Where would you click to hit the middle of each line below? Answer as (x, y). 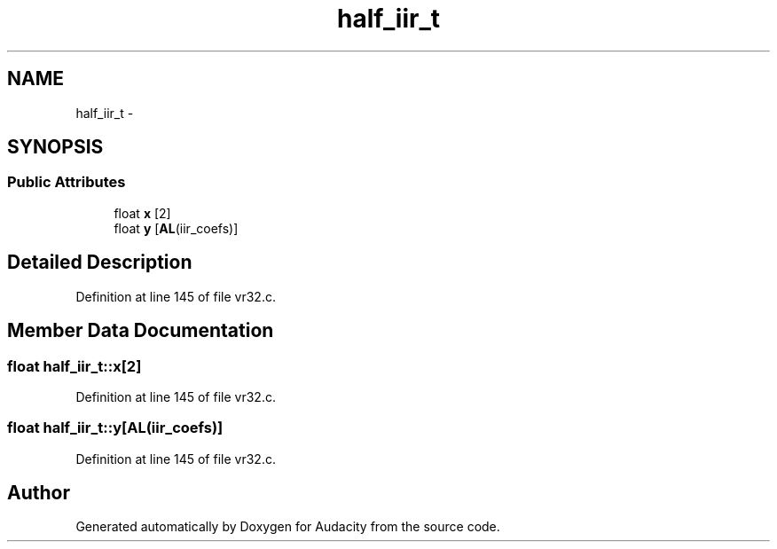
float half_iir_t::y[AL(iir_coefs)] (115, 428)
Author (39, 493)
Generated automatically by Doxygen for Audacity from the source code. (288, 527)
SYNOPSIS (55, 147)
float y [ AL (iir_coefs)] (176, 228)
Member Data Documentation (141, 331)
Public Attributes (67, 182)
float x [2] (142, 213)
